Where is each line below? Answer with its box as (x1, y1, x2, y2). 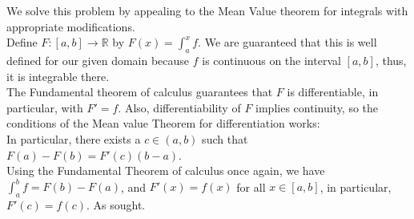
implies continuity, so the (255, 99, 379, 116)
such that (202, 130, 248, 147)
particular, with (6, 99, 83, 116)
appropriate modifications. (6, 18, 135, 34)
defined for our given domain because (6, 51, 190, 68)
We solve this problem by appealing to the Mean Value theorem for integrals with (6, 2, 408, 18)
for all (236, 178, 266, 195)
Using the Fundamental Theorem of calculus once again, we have (6, 162, 325, 179)
